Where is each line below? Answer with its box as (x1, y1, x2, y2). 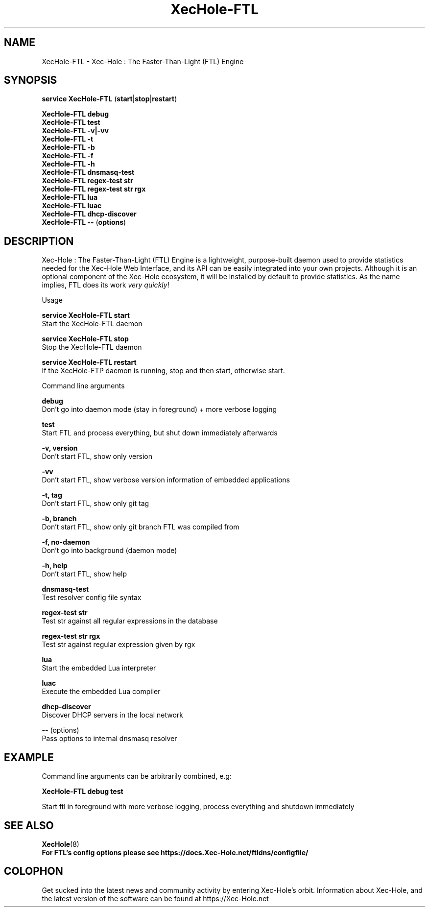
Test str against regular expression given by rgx (42, 640, 195, 649)
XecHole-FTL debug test (42, 787, 123, 796)
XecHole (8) (42, 839, 79, 848)
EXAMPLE (4, 751, 54, 764)
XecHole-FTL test (42, 118, 100, 127)
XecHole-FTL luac (42, 201, 102, 210)
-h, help (42, 561, 68, 570)
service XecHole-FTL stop (42, 335, 129, 343)
